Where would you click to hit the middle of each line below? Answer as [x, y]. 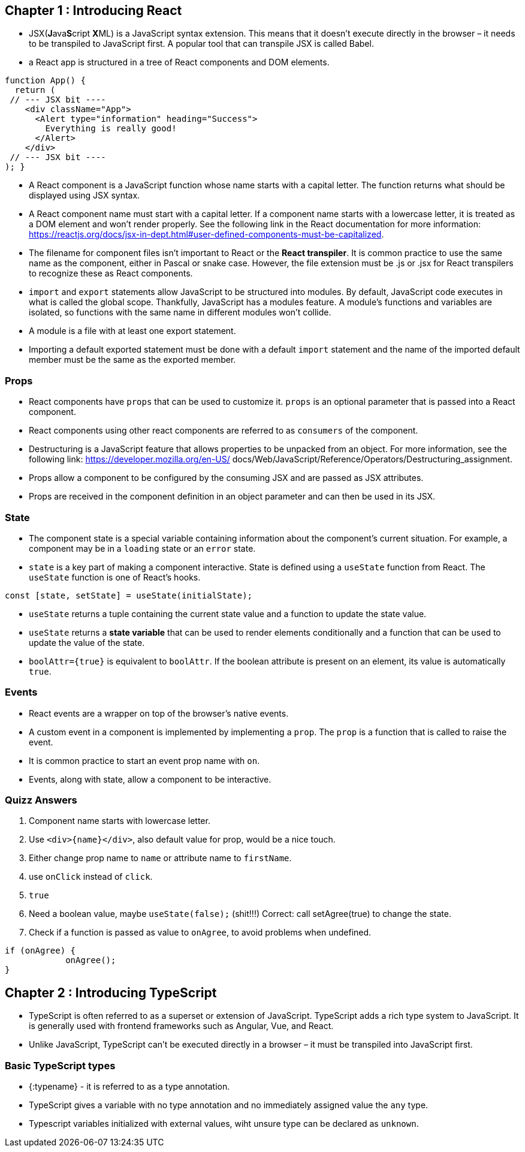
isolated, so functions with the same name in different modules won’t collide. [180, 312]
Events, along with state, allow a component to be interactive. [150, 779]
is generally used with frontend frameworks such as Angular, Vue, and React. [181, 1026]
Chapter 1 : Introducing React [93, 10]
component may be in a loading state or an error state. [142, 548]
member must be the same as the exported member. [132, 360]
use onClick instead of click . [91, 877]
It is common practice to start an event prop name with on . [144, 760]
